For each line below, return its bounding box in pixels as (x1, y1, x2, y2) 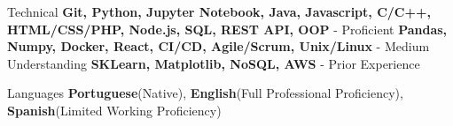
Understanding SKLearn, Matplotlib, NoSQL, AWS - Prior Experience (7, 54, 420, 72)
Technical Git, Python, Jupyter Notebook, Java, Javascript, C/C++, (7, 3, 431, 20)
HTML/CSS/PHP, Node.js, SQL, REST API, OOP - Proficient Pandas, (7, 19, 448, 38)
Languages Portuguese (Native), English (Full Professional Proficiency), (7, 84, 403, 102)
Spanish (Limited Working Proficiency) (7, 100, 222, 119)
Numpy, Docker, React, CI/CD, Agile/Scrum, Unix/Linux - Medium (7, 37, 430, 56)
